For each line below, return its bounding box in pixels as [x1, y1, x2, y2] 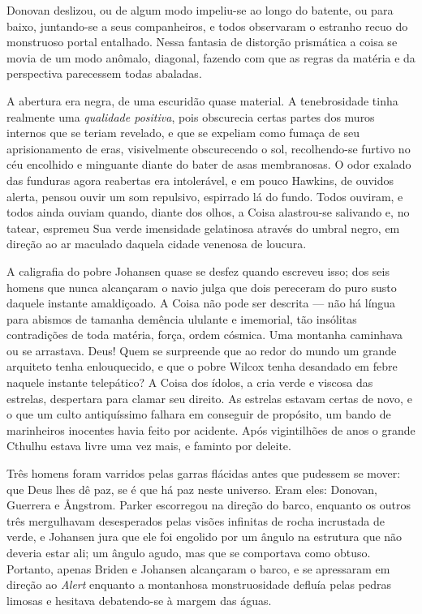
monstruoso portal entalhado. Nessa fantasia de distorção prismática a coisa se [6, 33, 398, 50]
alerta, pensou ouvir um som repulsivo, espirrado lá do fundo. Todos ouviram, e [6, 187, 403, 204]
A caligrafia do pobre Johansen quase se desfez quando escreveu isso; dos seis [6, 262, 390, 279]
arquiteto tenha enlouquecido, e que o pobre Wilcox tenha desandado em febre [6, 358, 398, 375]
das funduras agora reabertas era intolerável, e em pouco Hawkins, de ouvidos [6, 171, 394, 188]
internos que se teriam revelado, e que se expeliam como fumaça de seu [6, 124, 360, 141]
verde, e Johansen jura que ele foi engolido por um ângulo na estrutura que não [6, 528, 403, 545]
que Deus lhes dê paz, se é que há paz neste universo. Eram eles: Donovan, [6, 480, 377, 497]
